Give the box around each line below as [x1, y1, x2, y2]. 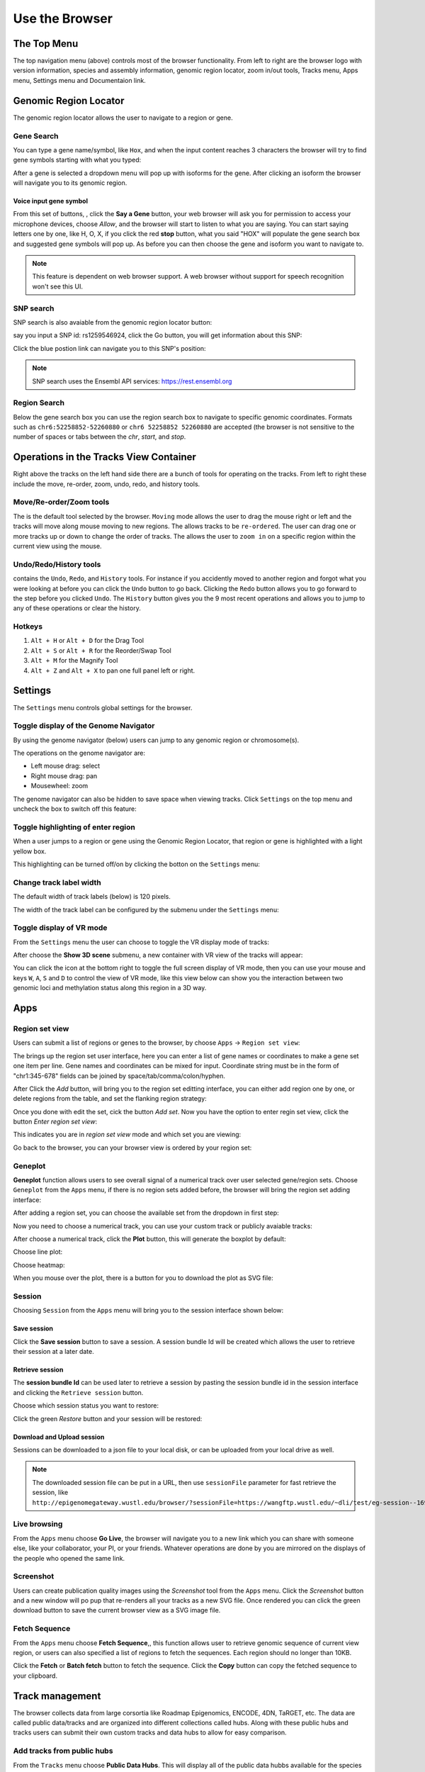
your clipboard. [13, 1671, 58, 1680]
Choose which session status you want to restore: [13, 1401, 159, 1410]
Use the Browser [13, 11, 113, 26]
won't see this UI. [32, 282, 84, 291]
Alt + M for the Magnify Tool [30, 656, 118, 665]
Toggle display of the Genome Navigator [13, 721, 155, 731]
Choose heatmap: [13, 1260, 65, 1269]
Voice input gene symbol [13, 197, 89, 206]
